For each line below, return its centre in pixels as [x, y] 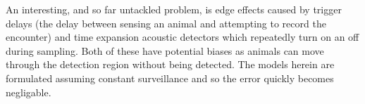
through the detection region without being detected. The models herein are [170, 64]
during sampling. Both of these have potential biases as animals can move [165, 50]
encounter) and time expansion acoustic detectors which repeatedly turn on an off [182, 37]
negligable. [29, 92]
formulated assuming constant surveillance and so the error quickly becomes [170, 78]
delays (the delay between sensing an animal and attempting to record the [166, 23]
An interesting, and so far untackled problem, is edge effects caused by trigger [174, 9]
